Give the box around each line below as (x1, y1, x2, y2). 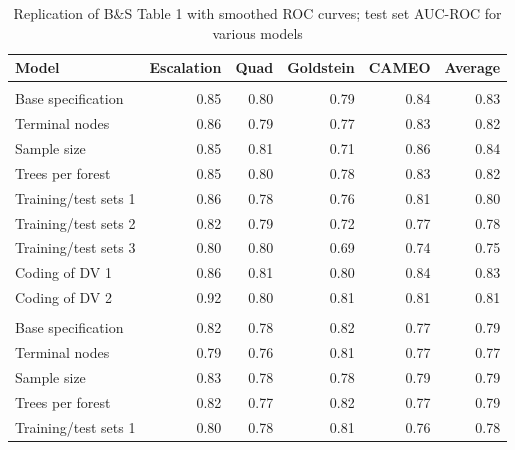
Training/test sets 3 (15, 237, 136, 258)
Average (444, 57, 501, 78)
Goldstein (287, 57, 355, 78)
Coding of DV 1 (15, 262, 113, 283)
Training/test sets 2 (15, 212, 136, 233)
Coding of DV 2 (15, 287, 113, 308)
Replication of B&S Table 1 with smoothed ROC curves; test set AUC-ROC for (13, 3, 502, 23)
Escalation (149, 57, 222, 78)
